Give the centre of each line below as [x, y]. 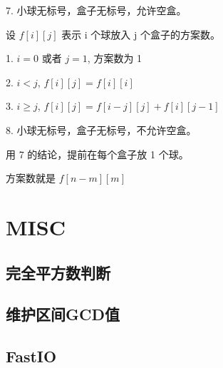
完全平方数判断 [58, 272]
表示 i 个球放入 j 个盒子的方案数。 [141, 34]
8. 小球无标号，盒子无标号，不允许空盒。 [101, 129]
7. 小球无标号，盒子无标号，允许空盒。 [96, 10]
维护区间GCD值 [63, 314]
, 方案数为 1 [115, 58]
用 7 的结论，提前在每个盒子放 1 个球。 [97, 154]
